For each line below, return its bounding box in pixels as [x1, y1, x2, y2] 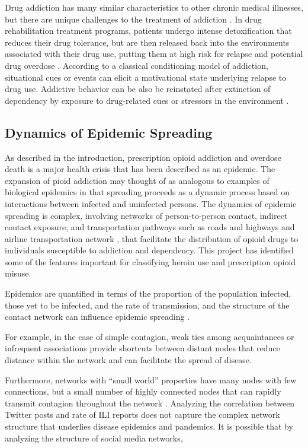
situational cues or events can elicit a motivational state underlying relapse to [5, 71, 287, 83]
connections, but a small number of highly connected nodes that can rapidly [5, 385, 281, 398]
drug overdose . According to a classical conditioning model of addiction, [5, 59, 268, 71]
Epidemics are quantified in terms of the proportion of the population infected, [5, 287, 291, 300]
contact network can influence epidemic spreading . [5, 310, 190, 323]
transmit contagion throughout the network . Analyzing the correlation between [5, 396, 295, 409]
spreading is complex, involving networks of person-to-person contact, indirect [5, 209, 288, 221]
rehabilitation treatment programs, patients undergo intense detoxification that [5, 24, 292, 37]
